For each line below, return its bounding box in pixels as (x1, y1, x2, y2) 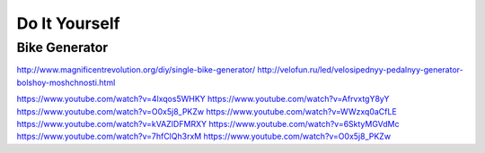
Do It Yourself (16, 13, 120, 33)
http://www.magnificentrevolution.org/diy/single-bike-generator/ (16, 64, 256, 75)
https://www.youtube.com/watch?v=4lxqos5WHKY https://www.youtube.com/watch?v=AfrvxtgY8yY (16, 94, 390, 105)
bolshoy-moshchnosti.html (16, 77, 116, 88)
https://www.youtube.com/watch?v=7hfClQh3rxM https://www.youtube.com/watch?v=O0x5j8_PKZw (16, 131, 391, 142)
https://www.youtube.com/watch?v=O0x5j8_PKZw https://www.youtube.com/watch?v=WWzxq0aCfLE (16, 106, 397, 116)
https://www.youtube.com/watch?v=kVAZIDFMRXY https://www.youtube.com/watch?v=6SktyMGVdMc (16, 118, 400, 129)
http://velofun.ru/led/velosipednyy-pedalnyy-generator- (257, 64, 463, 75)
